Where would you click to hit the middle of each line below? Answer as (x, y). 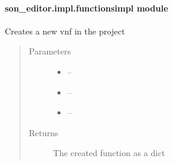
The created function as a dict (109, 153)
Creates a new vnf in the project (65, 31)
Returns (44, 132)
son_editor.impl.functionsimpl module (86, 8)
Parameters (50, 51)
